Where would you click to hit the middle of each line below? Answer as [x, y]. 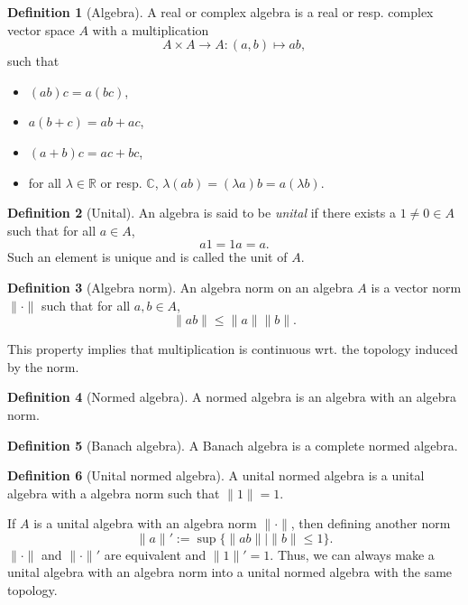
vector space [41, 29]
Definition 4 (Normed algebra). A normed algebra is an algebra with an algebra [232, 397]
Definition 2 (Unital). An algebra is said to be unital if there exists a [202, 213]
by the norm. [43, 366]
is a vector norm [416, 287]
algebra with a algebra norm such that [114, 493]
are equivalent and [155, 554]
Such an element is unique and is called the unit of [147, 257]
